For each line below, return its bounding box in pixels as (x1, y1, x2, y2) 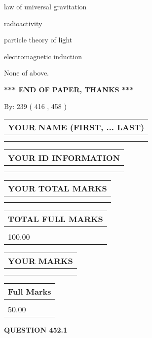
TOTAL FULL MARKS (8, 213, 103, 225)
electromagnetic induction (4, 51, 82, 61)
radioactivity (4, 18, 42, 28)
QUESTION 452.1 (4, 325, 68, 335)
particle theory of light (4, 35, 73, 45)
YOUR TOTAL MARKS (8, 183, 107, 194)
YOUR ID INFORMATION (8, 152, 120, 164)
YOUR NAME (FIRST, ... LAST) (8, 121, 145, 133)
